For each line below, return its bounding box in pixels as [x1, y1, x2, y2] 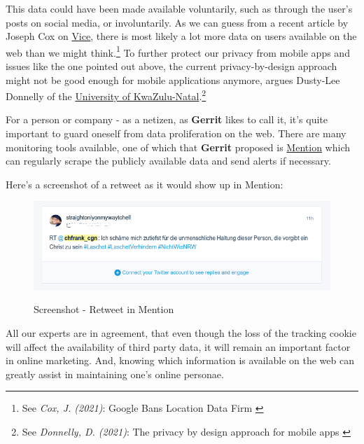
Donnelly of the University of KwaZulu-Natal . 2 [6, 87, 206, 103]
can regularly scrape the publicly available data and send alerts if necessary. [6, 153, 331, 168]
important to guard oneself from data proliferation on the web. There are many [6, 126, 346, 141]
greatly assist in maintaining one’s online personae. [6, 366, 224, 381]
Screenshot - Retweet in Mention [34, 302, 174, 317]
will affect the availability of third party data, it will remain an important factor [6, 339, 351, 354]
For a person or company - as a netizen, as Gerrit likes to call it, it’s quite [6, 112, 328, 127]
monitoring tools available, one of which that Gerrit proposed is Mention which [6, 139, 350, 154]
